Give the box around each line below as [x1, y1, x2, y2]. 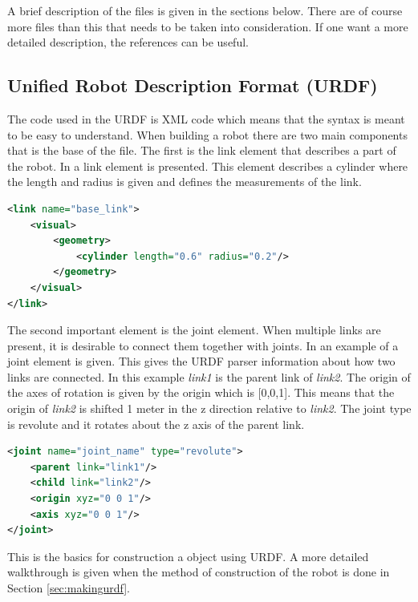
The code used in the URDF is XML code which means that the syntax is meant [7, 110, 405, 127]
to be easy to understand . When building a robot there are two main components [7, 126, 408, 143]
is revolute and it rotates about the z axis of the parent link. [7, 415, 305, 432]
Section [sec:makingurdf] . [7, 580, 130, 596]
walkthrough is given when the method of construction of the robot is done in [7, 564, 390, 580]
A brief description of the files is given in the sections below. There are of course [7, 2, 403, 18]
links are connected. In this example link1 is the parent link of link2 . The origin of [7, 368, 411, 385]
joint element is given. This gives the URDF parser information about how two [7, 353, 396, 370]
